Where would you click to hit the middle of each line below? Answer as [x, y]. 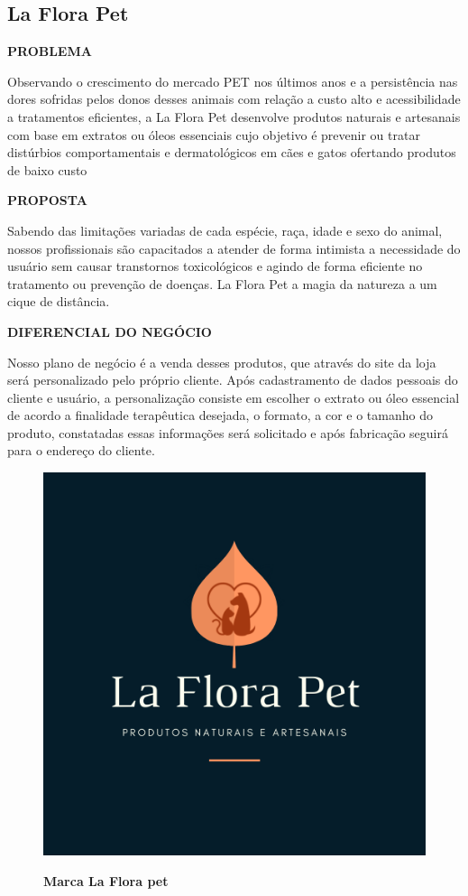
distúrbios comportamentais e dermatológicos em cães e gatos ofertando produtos [232, 152]
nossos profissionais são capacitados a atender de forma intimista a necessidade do [234, 248]
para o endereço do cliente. [81, 450]
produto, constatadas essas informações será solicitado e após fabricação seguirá [228, 432]
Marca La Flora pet [106, 880]
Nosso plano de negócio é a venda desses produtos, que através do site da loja [222, 362]
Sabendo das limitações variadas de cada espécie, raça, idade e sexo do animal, [225, 230]
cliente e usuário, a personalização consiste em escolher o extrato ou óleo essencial [234, 397]
